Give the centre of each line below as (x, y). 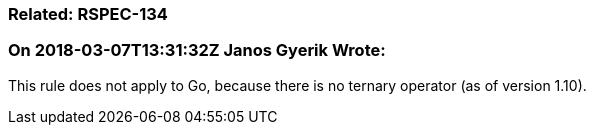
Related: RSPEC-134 (88, 14)
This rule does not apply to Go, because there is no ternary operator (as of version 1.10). (297, 85)
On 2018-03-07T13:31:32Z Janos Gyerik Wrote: (197, 50)
